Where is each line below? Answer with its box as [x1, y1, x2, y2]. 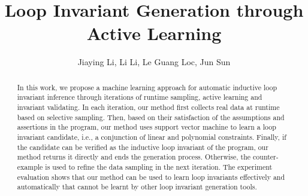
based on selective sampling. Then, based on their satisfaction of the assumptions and [17, 112, 285, 122]
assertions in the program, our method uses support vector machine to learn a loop [17, 122, 276, 132]
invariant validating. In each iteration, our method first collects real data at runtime [17, 102, 280, 112]
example [17, 161, 43, 171]
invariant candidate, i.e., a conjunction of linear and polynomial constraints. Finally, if [17, 131, 286, 142]
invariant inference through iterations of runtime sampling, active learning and [17, 92, 262, 102]
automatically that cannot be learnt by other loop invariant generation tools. [17, 182, 257, 192]
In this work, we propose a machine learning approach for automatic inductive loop [17, 82, 277, 92]
